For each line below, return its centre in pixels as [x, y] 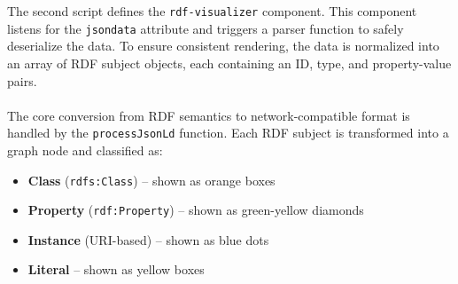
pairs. [22, 80]
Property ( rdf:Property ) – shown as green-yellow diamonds [196, 210]
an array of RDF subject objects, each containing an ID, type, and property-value [229, 63]
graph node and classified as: [85, 150]
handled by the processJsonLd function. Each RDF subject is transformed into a [228, 133]
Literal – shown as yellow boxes [116, 269]
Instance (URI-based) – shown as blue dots [148, 239]
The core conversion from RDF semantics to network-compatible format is [209, 115]
